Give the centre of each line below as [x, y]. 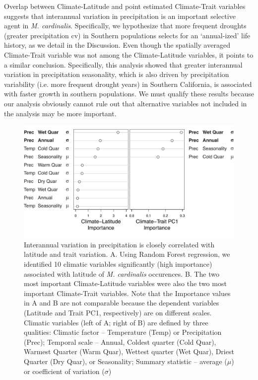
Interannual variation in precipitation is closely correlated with [119, 244]
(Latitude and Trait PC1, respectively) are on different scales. [118, 312]
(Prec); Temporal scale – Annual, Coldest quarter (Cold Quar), [120, 342]
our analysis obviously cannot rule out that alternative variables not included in [126, 103]
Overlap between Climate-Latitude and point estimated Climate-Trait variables [125, 6]
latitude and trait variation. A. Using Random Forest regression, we [127, 254]
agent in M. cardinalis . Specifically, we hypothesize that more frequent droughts [125, 26]
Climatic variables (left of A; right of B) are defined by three [116, 322]
